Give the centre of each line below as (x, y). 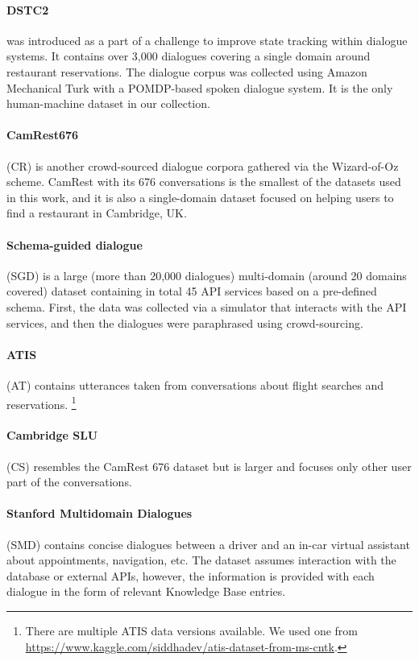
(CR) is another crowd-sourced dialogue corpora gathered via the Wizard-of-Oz (203, 165)
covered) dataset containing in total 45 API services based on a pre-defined (192, 291)
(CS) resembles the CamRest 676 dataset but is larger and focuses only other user (209, 466)
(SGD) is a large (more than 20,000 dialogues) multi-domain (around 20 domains (207, 275)
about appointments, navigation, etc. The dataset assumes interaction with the (201, 560)
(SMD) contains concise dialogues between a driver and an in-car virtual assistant (208, 544)
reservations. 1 (41, 403)
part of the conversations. (69, 482)
